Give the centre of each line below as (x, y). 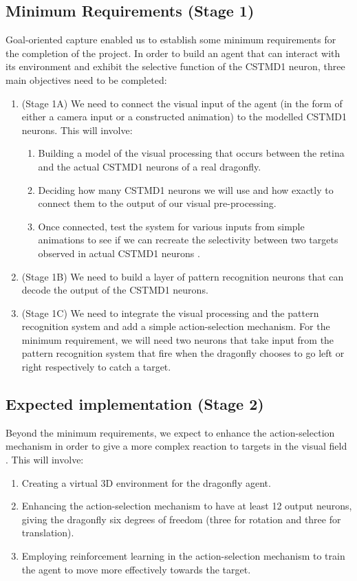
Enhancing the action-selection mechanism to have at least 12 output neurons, (187, 506)
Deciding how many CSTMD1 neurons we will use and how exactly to (186, 189)
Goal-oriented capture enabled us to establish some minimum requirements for (171, 40)
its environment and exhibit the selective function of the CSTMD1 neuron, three (175, 66)
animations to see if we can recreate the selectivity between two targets (188, 240)
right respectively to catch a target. (96, 367)
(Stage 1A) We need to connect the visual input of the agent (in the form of (182, 103)
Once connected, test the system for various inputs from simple (171, 226)
